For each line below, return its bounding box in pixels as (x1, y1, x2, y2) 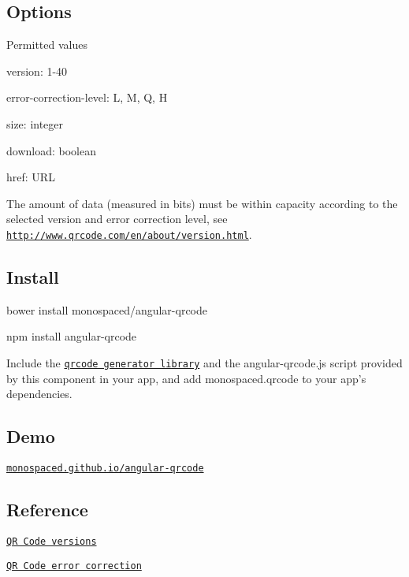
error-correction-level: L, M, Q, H (6, 89, 168, 106)
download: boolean (6, 142, 96, 158)
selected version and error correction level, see (6, 210, 228, 227)
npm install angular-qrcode (6, 328, 137, 344)
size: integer (6, 115, 64, 132)
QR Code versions (6, 535, 97, 547)
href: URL (6, 169, 55, 185)
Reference (6, 497, 88, 522)
